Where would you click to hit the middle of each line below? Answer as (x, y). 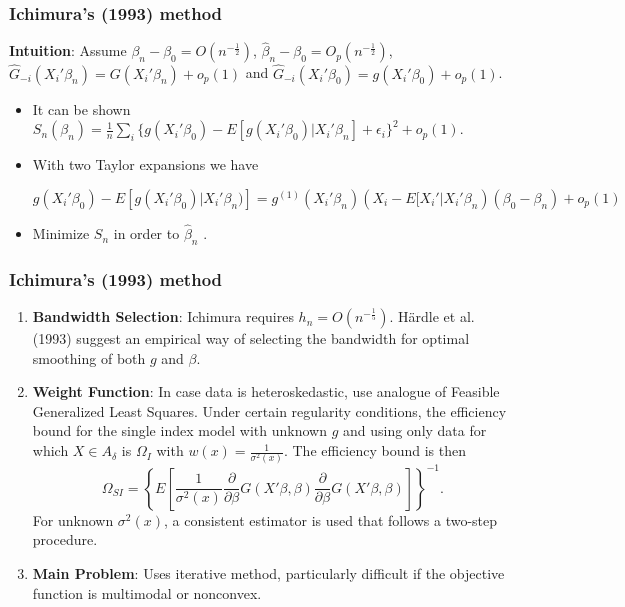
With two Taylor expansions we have (145, 164)
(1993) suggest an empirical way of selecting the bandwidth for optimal (251, 338)
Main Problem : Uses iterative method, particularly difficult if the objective (268, 573)
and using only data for (414, 430)
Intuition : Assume (68, 50)
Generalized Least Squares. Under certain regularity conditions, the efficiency (269, 410)
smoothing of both (89, 357)
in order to (146, 233)
